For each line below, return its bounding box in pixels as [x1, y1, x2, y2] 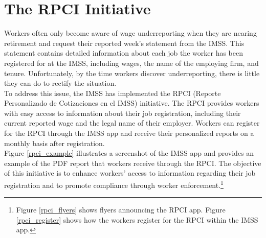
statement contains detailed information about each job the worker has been [4, 47, 243, 58]
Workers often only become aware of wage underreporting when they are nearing [4, 28, 257, 38]
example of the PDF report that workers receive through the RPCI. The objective [4, 157, 261, 168]
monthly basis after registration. [4, 137, 105, 148]
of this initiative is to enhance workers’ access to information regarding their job [4, 168, 256, 178]
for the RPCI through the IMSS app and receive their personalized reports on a [4, 128, 254, 138]
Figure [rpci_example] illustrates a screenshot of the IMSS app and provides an [4, 148, 254, 158]
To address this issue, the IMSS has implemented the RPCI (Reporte [4, 87, 221, 98]
